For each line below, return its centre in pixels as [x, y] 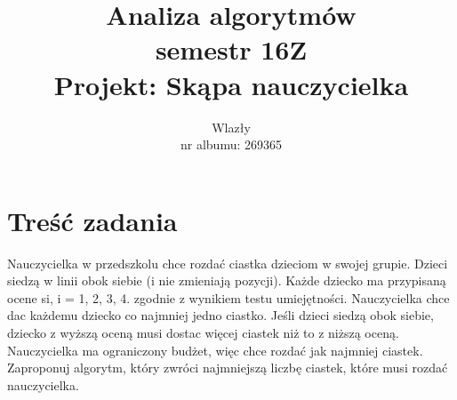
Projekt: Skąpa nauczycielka [231, 84]
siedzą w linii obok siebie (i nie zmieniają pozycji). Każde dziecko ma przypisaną [227, 280]
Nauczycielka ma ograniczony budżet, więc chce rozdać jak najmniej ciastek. [215, 350]
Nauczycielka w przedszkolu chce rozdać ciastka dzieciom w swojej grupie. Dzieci [228, 263]
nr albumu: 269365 [231, 144]
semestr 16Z [231, 49]
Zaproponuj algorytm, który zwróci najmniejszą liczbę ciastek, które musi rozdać [228, 368]
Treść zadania [92, 220]
